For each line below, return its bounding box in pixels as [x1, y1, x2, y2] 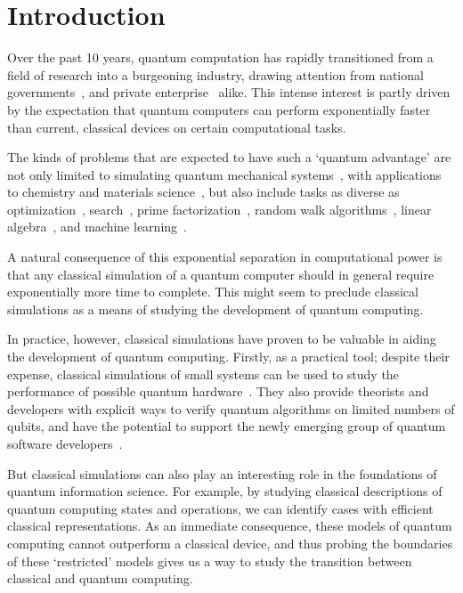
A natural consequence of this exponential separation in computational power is [7, 248, 443, 266]
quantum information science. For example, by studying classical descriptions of [7, 482, 443, 500]
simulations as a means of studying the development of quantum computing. [7, 299, 424, 318]
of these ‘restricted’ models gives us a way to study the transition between [7, 551, 412, 570]
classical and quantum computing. [7, 569, 193, 588]
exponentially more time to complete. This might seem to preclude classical [7, 282, 418, 301]
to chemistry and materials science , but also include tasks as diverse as [7, 183, 400, 201]
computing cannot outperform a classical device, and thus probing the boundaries [7, 533, 453, 552]
